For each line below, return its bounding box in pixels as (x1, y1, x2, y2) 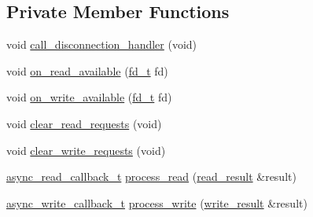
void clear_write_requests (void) (6, 142, 166, 158)
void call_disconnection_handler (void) (6, 36, 197, 53)
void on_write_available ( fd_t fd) (6, 89, 172, 105)
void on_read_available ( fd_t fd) (6, 62, 168, 79)
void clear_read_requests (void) (6, 115, 162, 131)
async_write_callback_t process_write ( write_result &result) (6, 194, 307, 211)
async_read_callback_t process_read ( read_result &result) (6, 168, 296, 185)
